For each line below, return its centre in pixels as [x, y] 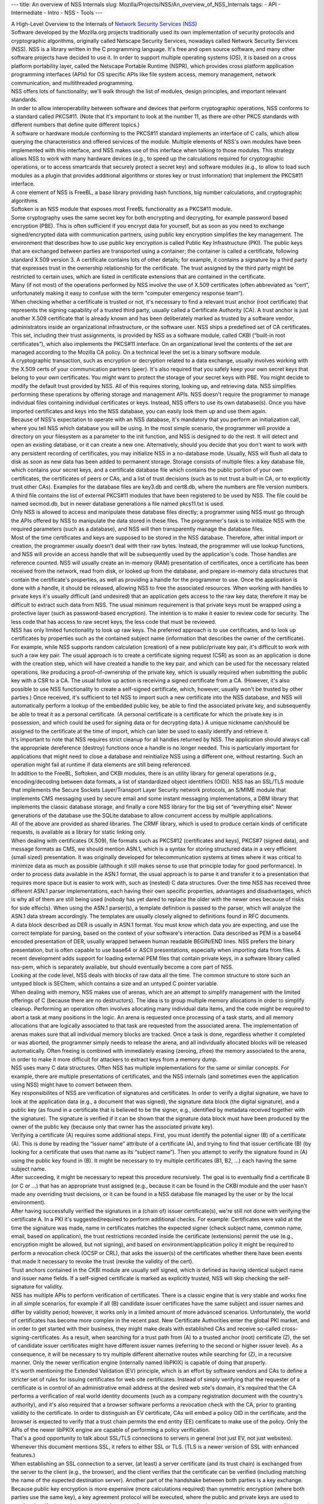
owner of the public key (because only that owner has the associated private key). [112, 1126]
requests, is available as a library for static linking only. [79, 832]
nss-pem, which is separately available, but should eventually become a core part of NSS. [122, 967]
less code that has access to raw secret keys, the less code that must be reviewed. [114, 621]
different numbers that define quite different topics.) [76, 125]
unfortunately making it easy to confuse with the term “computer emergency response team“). [127, 293]
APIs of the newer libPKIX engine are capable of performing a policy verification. [110, 1430]
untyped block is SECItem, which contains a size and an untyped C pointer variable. [115, 984]
